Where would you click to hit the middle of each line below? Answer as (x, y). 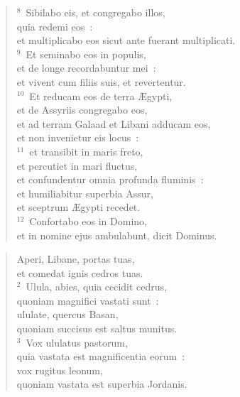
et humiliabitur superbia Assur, (85, 193)
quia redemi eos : (55, 26)
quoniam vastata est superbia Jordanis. (102, 384)
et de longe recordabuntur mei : (86, 68)
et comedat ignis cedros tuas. (80, 272)
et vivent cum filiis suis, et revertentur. (101, 81)
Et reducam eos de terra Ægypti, (101, 96)
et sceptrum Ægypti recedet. (78, 207)
